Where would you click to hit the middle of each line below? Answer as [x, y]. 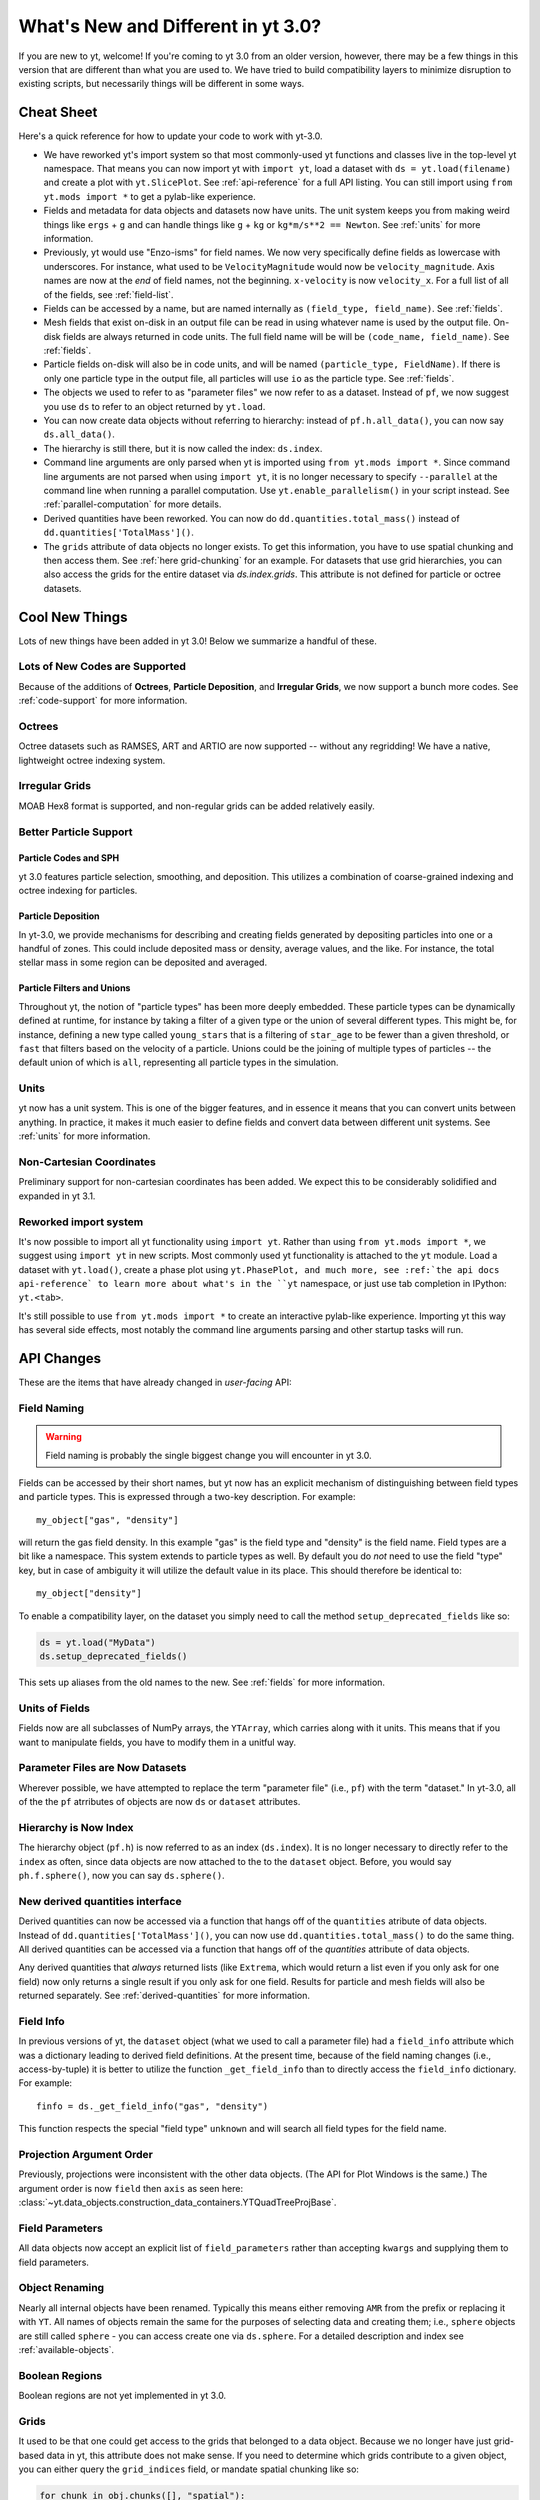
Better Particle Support [75, 832]
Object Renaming [61, 2288]
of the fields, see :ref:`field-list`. [108, 294]
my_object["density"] [89, 1593]
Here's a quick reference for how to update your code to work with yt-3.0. [171, 136]
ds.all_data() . [79, 434]
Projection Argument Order [86, 2154]
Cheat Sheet [58, 112]
